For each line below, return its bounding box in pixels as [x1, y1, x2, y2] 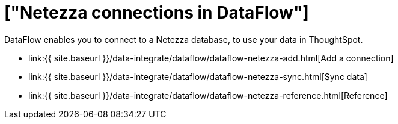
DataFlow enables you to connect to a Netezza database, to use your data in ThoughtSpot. [4, 34, 363, 45]
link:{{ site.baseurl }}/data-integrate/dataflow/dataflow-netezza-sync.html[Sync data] [28, 71, 367, 82]
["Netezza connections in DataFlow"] [4, 2, 309, 23]
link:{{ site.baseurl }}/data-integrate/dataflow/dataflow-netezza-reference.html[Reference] [28, 90, 388, 101]
